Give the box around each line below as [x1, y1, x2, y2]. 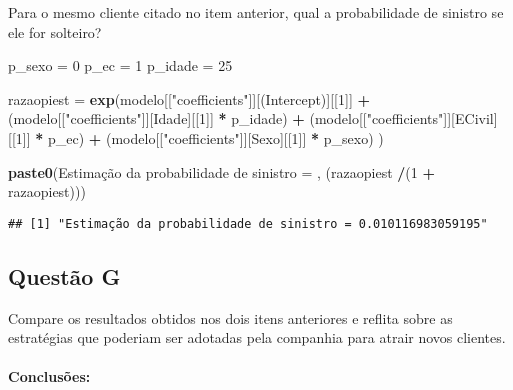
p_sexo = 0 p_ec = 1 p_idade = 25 [8, 55, 233, 76]
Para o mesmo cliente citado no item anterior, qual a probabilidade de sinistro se [8, 2, 504, 22]
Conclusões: [8, 366, 91, 387]
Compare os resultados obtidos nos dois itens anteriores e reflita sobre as [8, 307, 453, 328]
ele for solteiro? [8, 21, 102, 42]
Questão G [8, 260, 121, 291]
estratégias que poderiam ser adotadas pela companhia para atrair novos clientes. [8, 327, 506, 348]
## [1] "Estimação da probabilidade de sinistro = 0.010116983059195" [8, 216, 488, 231]
